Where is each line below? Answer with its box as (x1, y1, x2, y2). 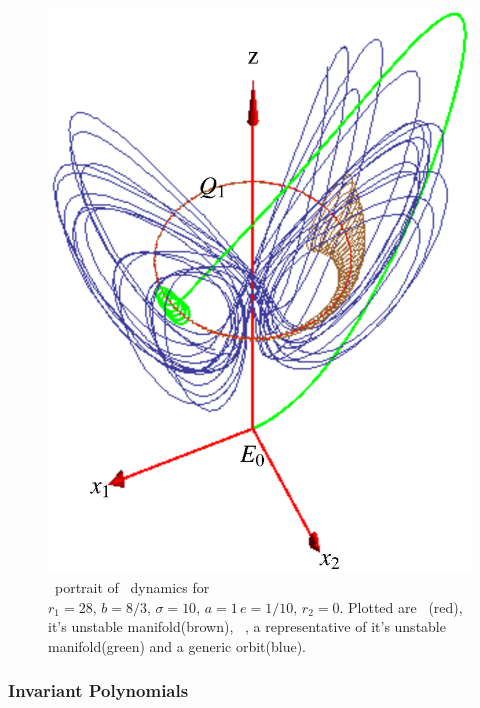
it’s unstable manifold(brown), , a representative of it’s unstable (48, 616, 446, 637)
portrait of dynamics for (54, 576, 210, 597)
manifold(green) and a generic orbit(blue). (48, 635, 306, 656)
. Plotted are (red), (339, 596, 463, 617)
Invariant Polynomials (8, 678, 189, 703)
